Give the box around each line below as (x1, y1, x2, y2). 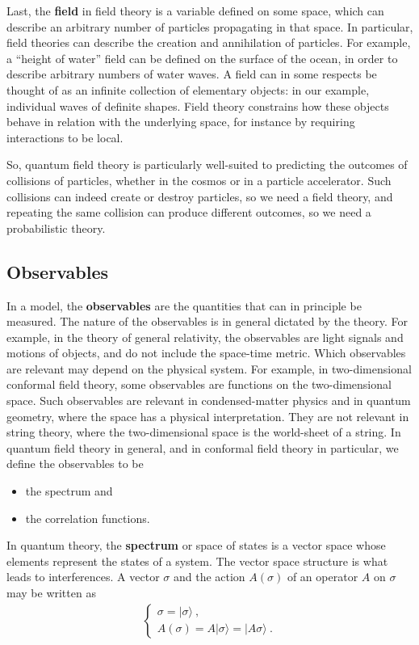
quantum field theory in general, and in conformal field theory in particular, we (6, 439, 399, 456)
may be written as (6, 584, 96, 601)
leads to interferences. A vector (6, 568, 160, 585)
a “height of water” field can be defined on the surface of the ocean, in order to (6, 49, 398, 66)
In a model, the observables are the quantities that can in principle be (6, 297, 362, 314)
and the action (173, 568, 245, 585)
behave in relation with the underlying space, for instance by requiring (6, 113, 355, 130)
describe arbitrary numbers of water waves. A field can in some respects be (6, 65, 377, 82)
